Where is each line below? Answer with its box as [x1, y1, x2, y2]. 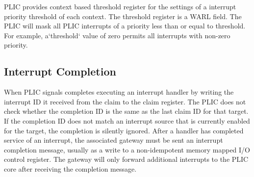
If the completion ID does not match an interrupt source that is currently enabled [4, 115, 250, 126]
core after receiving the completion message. [4, 163, 137, 174]
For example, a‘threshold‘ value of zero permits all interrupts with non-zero [4, 30, 230, 40]
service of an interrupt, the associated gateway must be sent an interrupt [4, 135, 223, 145]
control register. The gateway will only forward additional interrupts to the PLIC [4, 154, 249, 164]
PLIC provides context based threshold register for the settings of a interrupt [4, 1, 236, 11]
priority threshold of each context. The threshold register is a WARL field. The [4, 11, 242, 21]
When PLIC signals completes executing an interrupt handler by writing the [4, 87, 234, 97]
